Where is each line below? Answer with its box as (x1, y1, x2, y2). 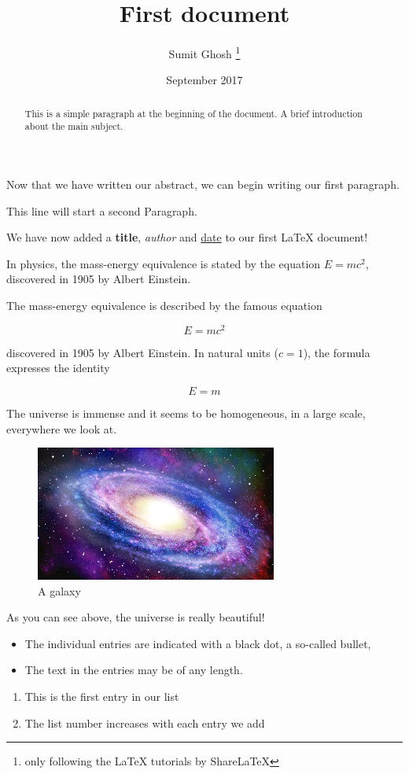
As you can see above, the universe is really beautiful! (6, 609, 265, 625)
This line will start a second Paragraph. (6, 202, 197, 219)
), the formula (303, 344, 370, 360)
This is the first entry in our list (24, 688, 179, 705)
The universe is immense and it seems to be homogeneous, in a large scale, (6, 404, 366, 421)
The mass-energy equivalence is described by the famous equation (6, 297, 322, 314)
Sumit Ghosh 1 (168, 43, 241, 61)
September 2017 (166, 72, 243, 88)
